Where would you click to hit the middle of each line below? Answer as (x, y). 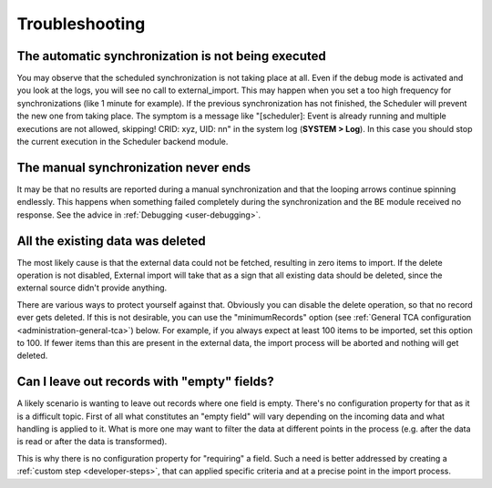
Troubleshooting (81, 24)
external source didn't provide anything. (92, 288)
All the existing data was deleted (112, 241)
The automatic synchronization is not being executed (172, 56)
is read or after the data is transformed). (92, 442)
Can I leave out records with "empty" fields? (145, 382)
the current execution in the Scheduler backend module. (123, 142)
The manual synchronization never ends (134, 167)
